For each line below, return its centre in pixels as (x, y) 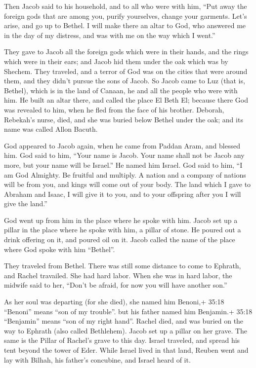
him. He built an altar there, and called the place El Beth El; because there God (126, 100)
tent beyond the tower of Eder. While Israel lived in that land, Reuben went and (126, 350)
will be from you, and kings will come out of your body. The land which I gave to (128, 184)
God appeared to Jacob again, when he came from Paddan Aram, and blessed (122, 145)
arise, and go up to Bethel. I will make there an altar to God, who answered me (125, 25)
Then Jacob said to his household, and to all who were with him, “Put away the (126, 6)
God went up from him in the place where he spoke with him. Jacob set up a (121, 220)
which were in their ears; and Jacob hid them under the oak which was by (116, 61)
